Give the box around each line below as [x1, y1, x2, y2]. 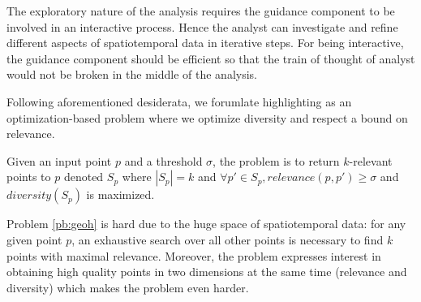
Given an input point [6, 152, 112, 169]
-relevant [349, 152, 393, 169]
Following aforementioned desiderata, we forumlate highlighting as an [6, 93, 352, 110]
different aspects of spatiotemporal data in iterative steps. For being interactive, [6, 34, 404, 51]
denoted [63, 168, 104, 185]
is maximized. [86, 186, 155, 203]
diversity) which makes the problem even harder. [6, 278, 249, 296]
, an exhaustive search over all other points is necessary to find [71, 231, 384, 248]
